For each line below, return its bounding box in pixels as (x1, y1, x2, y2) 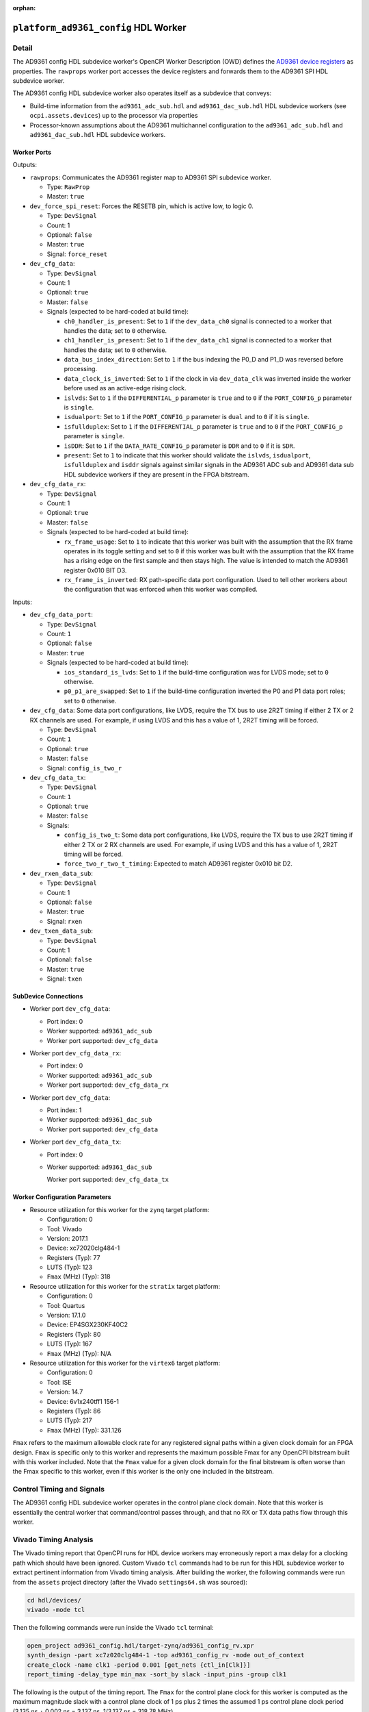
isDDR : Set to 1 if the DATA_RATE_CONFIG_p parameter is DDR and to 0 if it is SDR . (64, 442, 295, 450)
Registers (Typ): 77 (46, 1253, 100, 1261)
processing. (64, 365, 98, 373)
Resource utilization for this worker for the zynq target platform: (29, 1205, 210, 1213)
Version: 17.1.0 (46, 1311, 86, 1320)
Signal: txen (46, 974, 83, 983)
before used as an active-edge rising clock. (64, 384, 187, 392)
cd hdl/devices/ (27, 1596, 82, 1604)
